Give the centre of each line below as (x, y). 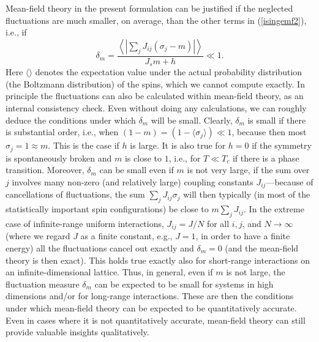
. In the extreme (274, 209)
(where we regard (38, 236)
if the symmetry (282, 145)
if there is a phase (266, 158)
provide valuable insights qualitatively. (77, 332)
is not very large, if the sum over (248, 170)
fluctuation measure (43, 284)
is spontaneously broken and (59, 158)
